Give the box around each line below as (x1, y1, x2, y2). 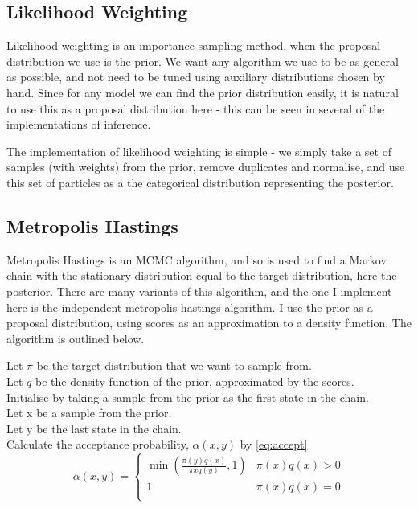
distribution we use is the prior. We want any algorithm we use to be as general (6, 52, 399, 69)
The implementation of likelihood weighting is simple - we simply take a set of (6, 142, 391, 159)
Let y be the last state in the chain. (6, 420, 182, 436)
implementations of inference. (6, 116, 151, 133)
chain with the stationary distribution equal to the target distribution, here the (6, 267, 397, 284)
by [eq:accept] (240, 436, 308, 453)
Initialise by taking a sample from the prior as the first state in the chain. (6, 388, 369, 405)
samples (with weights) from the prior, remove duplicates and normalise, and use (6, 158, 405, 175)
